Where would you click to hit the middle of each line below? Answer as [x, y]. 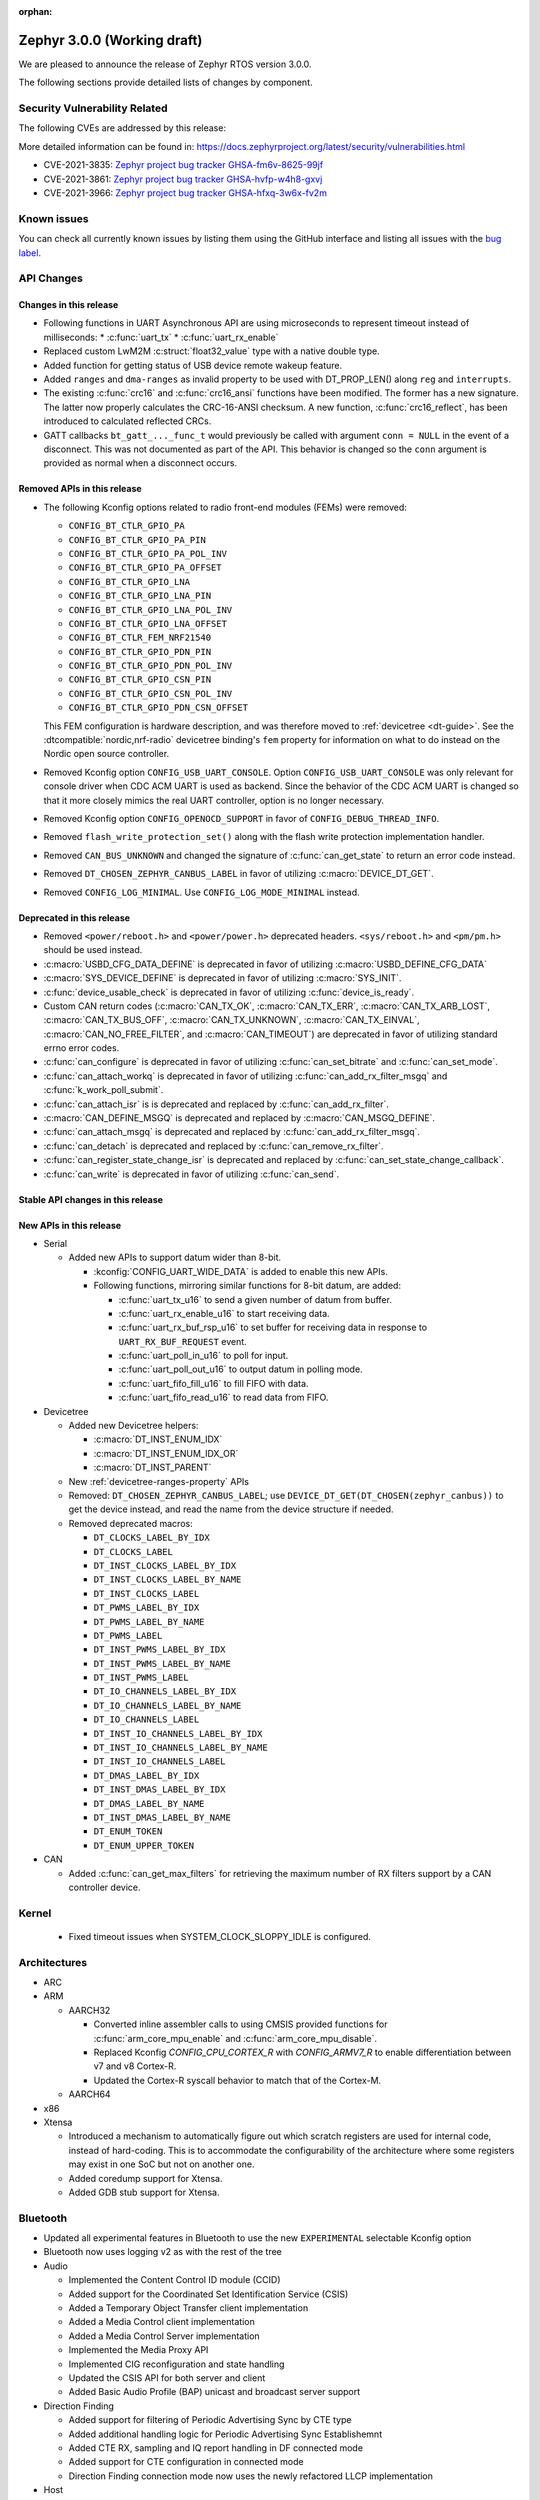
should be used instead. [93, 950]
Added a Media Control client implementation [161, 2322]
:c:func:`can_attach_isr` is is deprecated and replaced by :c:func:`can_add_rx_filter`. [216, 1104]
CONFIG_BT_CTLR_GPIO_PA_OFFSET [145, 568]
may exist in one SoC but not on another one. [161, 2164]
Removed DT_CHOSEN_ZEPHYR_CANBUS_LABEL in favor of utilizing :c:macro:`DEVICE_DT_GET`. [238, 874]
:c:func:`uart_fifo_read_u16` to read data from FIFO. [223, 1397]
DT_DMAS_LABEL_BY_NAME [149, 1803]
